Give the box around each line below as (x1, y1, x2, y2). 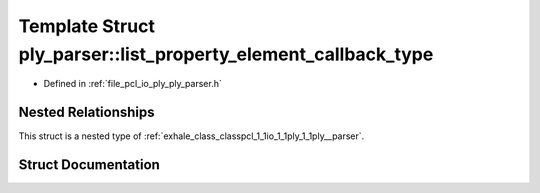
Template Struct (18, 15, 155, 37)
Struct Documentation (18, 156, 160, 174)
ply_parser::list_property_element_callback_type (18, 43, 434, 65)
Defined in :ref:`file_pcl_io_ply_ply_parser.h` (43, 78, 222, 90)
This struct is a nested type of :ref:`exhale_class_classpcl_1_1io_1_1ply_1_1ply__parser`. (18, 130, 365, 142)
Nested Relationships (18, 104, 155, 121)
